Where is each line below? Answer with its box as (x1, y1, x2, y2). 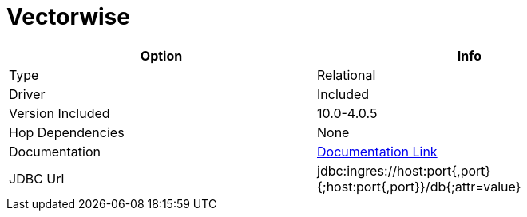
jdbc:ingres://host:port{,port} (317, 162, 491, 179)
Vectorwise (6, 3, 130, 30)
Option (140, 47, 183, 64)
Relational (317, 66, 376, 83)
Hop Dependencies (9, 124, 125, 140)
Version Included (9, 105, 110, 121)
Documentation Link (317, 143, 438, 160)
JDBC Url (9, 170, 65, 187)
